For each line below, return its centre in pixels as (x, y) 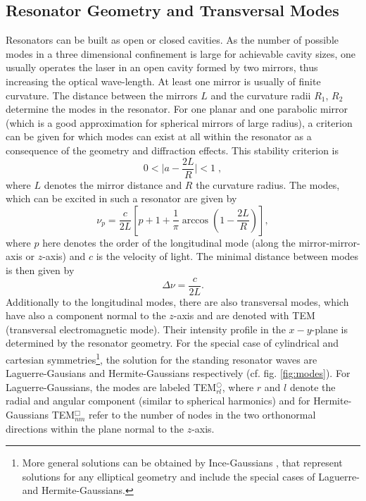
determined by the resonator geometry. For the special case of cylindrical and (172, 343)
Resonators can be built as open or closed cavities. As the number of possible (172, 40)
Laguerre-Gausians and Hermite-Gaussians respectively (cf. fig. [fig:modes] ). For (178, 373)
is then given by (40, 270)
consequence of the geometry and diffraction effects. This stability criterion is (172, 150)
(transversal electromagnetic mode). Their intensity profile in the (146, 329)
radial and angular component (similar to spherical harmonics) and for (158, 401)
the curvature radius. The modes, (268, 184)
